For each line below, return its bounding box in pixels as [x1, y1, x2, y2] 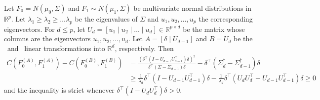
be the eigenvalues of [75, 14, 138, 24]
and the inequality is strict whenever [4, 85, 115, 95]
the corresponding [199, 14, 253, 24]
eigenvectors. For [4, 24, 55, 34]
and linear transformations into [7, 43, 105, 53]
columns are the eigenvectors [4, 33, 91, 44]
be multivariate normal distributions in [133, 3, 252, 13]
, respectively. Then [115, 43, 174, 53]
